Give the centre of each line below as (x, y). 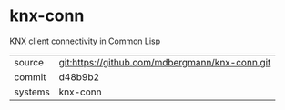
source (29, 62)
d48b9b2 (79, 76)
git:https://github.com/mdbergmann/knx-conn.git (165, 62)
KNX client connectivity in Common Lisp (85, 41)
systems (32, 92)
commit (30, 76)
